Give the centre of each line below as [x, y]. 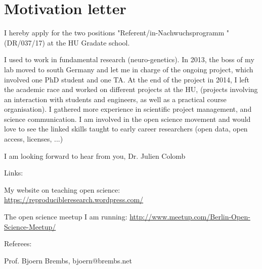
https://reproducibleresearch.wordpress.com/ [74, 199]
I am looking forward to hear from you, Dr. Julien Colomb [95, 155]
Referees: [18, 243]
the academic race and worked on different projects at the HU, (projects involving [131, 89]
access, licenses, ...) [34, 139]
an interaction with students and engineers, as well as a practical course [115, 99]
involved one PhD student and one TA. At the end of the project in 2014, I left [127, 79]
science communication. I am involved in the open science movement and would [127, 119]
